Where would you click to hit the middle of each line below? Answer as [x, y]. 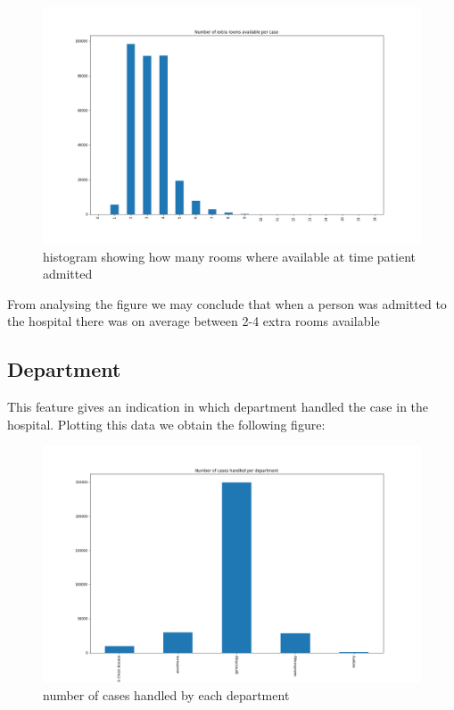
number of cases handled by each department [166, 694]
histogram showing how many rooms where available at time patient [229, 256]
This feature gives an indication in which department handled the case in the [218, 407]
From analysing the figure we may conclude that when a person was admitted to [227, 303]
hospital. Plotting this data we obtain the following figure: [166, 424]
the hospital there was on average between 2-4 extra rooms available [194, 321]
